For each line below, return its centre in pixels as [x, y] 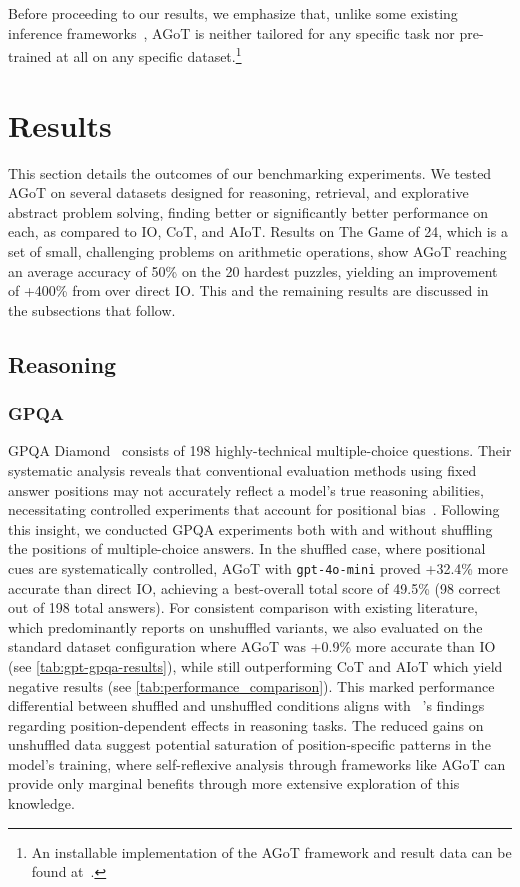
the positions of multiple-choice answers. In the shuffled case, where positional [247, 548]
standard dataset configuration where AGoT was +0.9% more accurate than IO [252, 646]
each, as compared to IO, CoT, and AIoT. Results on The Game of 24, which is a [258, 231]
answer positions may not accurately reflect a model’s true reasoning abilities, [246, 489]
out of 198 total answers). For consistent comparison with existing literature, [243, 607]
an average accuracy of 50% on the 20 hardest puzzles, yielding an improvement [253, 270]
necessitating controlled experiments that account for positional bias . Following [254, 509]
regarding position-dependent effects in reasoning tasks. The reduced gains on [246, 724]
